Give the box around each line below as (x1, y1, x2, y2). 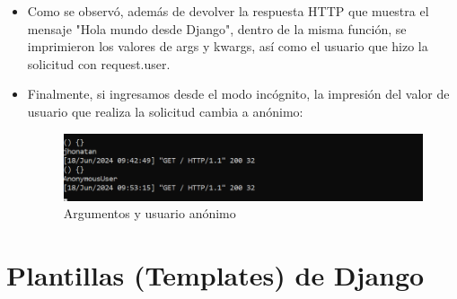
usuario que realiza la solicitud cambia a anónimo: (27, 101, 303, 120)
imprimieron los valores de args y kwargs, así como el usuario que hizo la (27, 37, 428, 56)
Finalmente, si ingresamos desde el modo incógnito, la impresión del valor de (27, 84, 450, 103)
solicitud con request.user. (27, 54, 171, 73)
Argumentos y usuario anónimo (63, 204, 236, 223)
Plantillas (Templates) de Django (6, 257, 425, 294)
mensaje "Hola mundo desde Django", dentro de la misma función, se (27, 19, 407, 38)
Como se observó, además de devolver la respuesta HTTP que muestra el (27, 2, 429, 20)
